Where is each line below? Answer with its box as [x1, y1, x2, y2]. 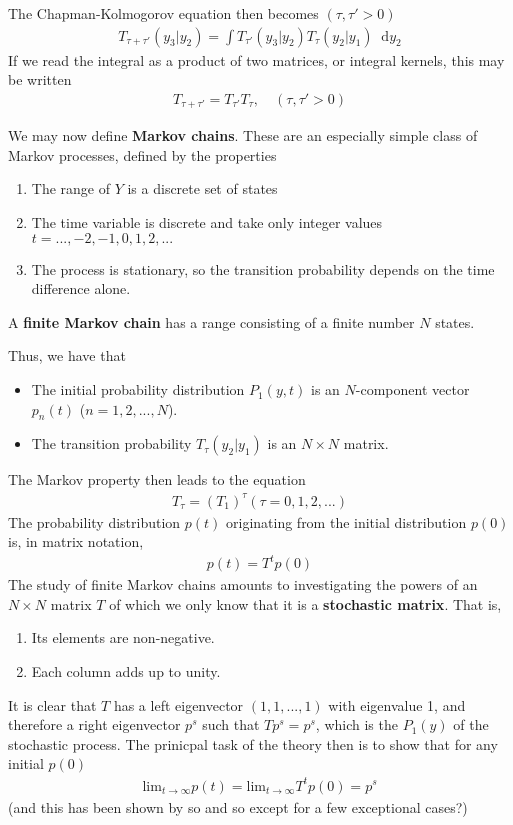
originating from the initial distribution [226, 511, 467, 532]
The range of [31, 178, 111, 199]
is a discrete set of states [127, 178, 278, 199]
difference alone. [31, 278, 131, 299]
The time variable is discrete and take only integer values [31, 212, 383, 233]
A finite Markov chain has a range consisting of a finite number [8, 311, 415, 332]
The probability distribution [8, 511, 181, 532]
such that [202, 714, 260, 735]
